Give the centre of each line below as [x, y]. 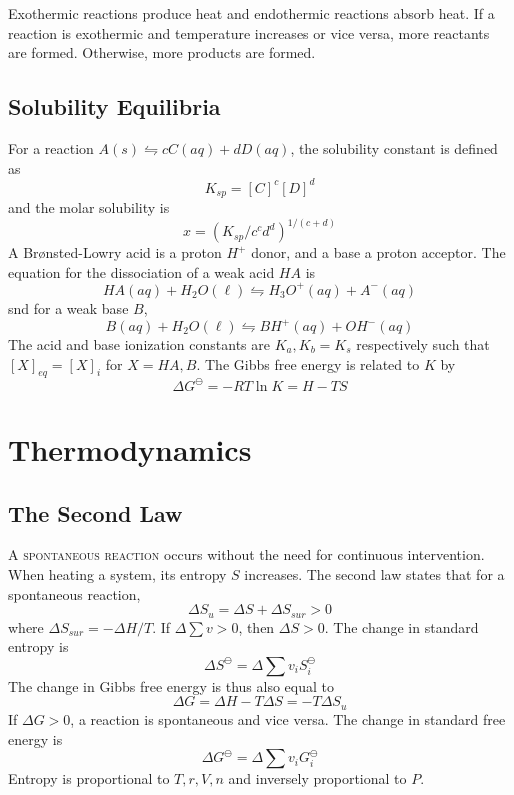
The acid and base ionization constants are [139, 344]
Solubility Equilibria [114, 106]
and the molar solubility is [89, 207]
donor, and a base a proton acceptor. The [378, 252]
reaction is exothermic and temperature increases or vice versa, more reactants [249, 32]
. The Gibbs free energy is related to [308, 363]
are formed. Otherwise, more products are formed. [162, 52]
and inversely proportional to [317, 778]
